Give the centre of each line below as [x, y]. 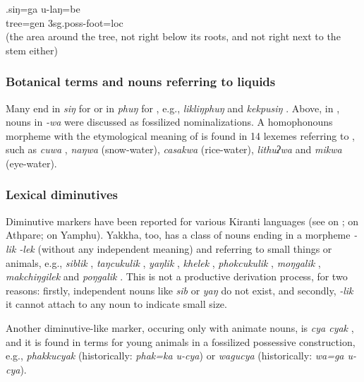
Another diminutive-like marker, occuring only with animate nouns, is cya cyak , [180, 327]
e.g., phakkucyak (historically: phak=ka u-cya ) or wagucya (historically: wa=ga [175, 356]
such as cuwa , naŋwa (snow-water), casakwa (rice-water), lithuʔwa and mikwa [174, 149]
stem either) [32, 50]
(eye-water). [31, 163]
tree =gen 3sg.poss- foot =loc [65, 22]
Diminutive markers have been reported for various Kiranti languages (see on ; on [182, 221]
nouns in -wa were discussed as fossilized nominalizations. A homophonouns [169, 122]
